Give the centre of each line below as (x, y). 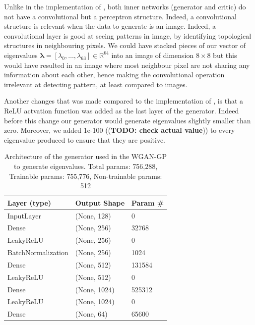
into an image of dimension (153, 55)
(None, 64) (91, 314)
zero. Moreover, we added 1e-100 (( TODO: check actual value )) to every (120, 130)
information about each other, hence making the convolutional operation (114, 75)
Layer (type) (30, 202)
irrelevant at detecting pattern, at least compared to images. (96, 84)
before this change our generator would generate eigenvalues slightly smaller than (127, 120)
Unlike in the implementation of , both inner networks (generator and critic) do (125, 6)
